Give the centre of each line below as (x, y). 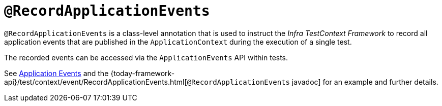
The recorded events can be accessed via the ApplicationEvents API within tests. (146, 57)
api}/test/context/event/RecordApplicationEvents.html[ (96, 82)
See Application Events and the (56, 73)
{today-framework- (143, 73)
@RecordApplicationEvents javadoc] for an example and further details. (313, 82)
